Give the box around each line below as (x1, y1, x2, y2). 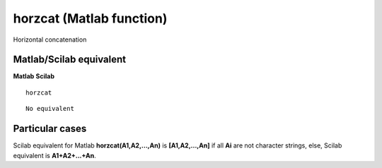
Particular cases (13, 123, 87, 135)
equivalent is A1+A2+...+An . (13, 151, 96, 160)
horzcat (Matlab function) (13, 11, 168, 26)
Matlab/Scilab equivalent (13, 54, 127, 66)
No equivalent (25, 104, 74, 113)
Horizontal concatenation (13, 35, 87, 44)
